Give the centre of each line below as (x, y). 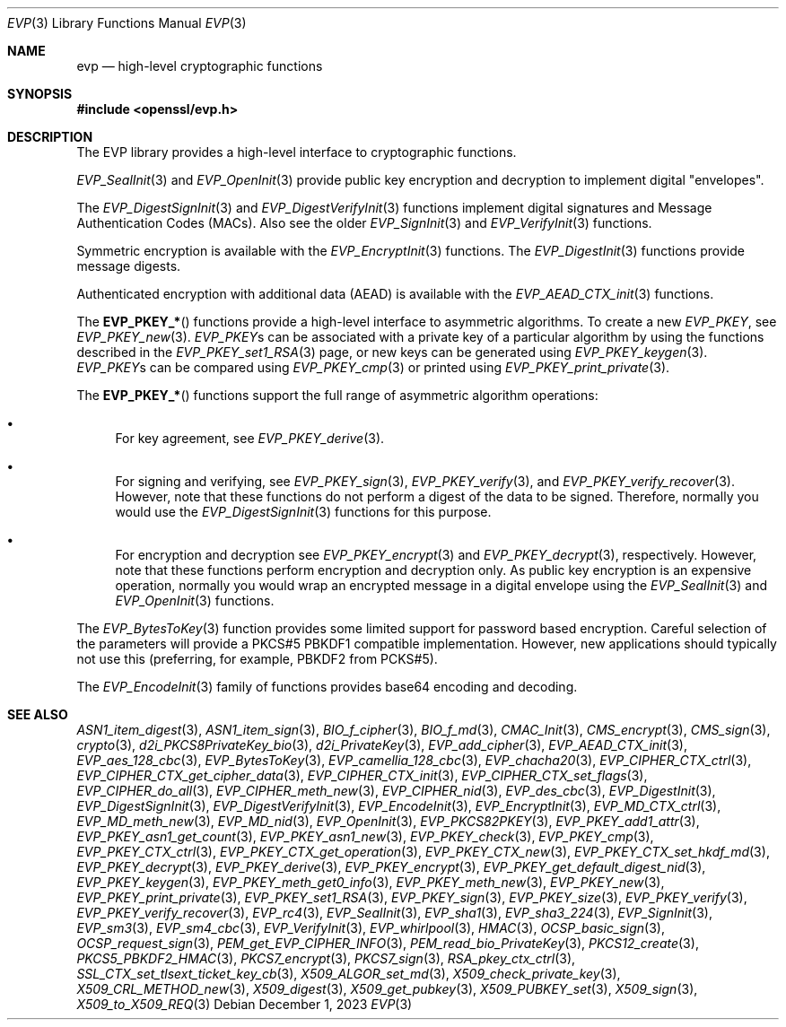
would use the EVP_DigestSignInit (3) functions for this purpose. (303, 512)
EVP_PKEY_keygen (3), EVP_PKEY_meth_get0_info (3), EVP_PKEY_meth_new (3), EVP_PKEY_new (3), (371, 882)
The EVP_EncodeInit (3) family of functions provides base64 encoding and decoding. (327, 687)
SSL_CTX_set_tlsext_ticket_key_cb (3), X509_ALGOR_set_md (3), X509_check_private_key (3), (349, 974)
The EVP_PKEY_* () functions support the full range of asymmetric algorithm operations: (337, 395)
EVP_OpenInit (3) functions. (195, 601)
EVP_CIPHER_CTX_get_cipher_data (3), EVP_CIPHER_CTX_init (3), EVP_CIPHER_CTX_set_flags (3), (362, 775)
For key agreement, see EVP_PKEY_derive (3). (250, 438)
